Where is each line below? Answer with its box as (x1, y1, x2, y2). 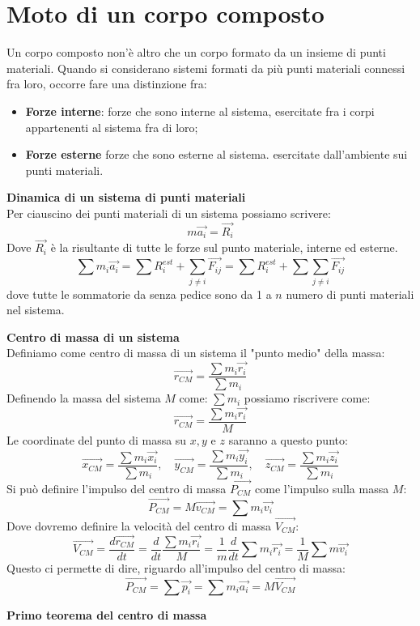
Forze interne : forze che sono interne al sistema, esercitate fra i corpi (25, 102, 375, 119)
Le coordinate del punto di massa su (6, 432, 187, 449)
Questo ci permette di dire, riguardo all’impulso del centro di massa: (6, 559, 346, 576)
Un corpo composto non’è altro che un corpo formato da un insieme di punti (6, 44, 386, 61)
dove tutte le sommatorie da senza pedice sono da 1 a (6, 285, 272, 302)
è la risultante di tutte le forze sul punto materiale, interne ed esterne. (50, 239, 398, 256)
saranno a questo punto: (228, 432, 348, 449)
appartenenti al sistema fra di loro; (25, 118, 198, 135)
